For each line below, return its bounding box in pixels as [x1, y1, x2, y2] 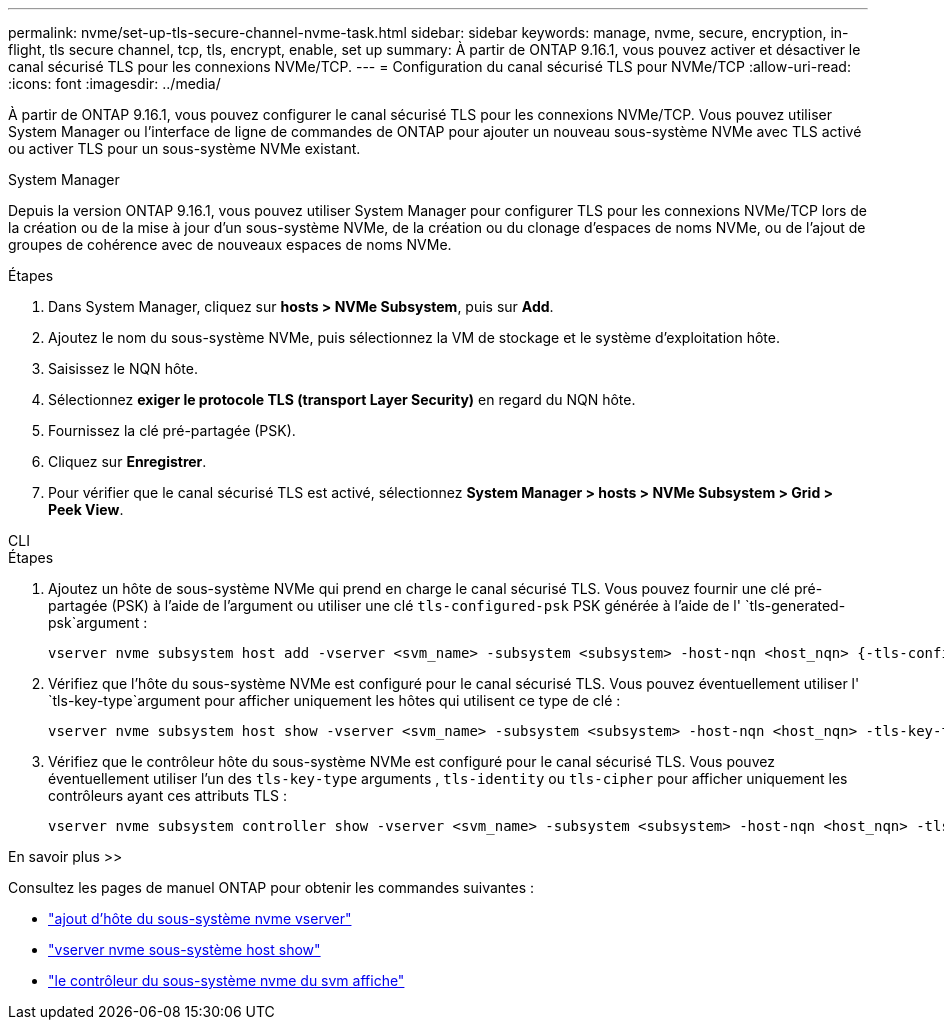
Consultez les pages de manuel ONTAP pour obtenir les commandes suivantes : [8, 879, 535, 896]
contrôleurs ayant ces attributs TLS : [48, 787, 288, 804]
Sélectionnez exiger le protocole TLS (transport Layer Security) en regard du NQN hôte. [48, 391, 636, 408]
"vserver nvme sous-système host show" [48, 941, 321, 958]
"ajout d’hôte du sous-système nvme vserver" [48, 910, 352, 927]
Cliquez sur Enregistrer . [48, 453, 207, 470]
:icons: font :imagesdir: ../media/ [8, 75, 221, 92]
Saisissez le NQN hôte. [48, 360, 198, 377]
